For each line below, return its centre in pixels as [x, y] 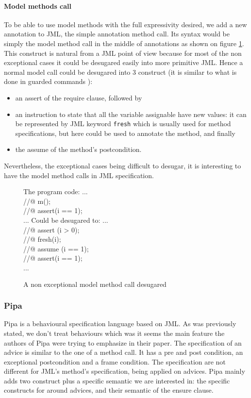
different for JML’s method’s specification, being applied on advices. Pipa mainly [125, 371]
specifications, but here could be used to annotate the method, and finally [125, 133]
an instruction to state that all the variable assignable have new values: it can [131, 114]
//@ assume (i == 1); [56, 248]
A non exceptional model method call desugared [95, 284]
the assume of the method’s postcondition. [78, 149]
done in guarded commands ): [48, 81]
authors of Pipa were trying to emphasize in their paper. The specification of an [123, 342]
